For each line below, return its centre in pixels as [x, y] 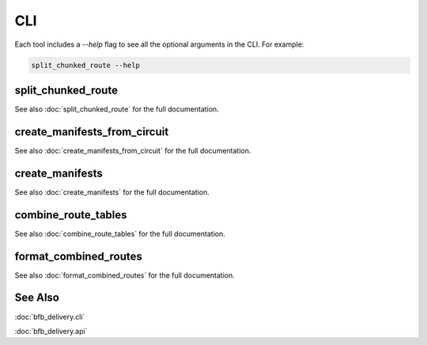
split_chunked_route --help [85, 65]
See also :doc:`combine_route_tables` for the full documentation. [120, 233]
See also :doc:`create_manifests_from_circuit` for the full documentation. [133, 150]
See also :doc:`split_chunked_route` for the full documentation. [117, 109]
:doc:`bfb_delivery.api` [51, 331]
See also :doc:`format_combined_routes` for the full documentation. [125, 275]
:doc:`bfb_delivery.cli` [50, 317]
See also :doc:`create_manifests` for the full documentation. [112, 192]
